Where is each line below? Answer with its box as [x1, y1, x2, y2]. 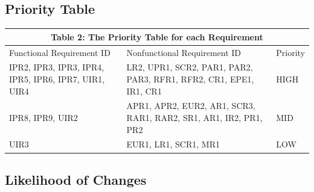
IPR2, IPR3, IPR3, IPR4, [9, 61, 104, 73]
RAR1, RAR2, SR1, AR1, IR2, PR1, [126, 111, 263, 124]
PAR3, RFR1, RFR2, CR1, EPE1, [126, 72, 254, 85]
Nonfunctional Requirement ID [126, 46, 242, 58]
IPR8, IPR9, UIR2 [9, 111, 78, 124]
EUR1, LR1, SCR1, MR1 [126, 138, 220, 150]
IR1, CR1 [126, 84, 162, 97]
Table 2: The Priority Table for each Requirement [51, 30, 263, 43]
